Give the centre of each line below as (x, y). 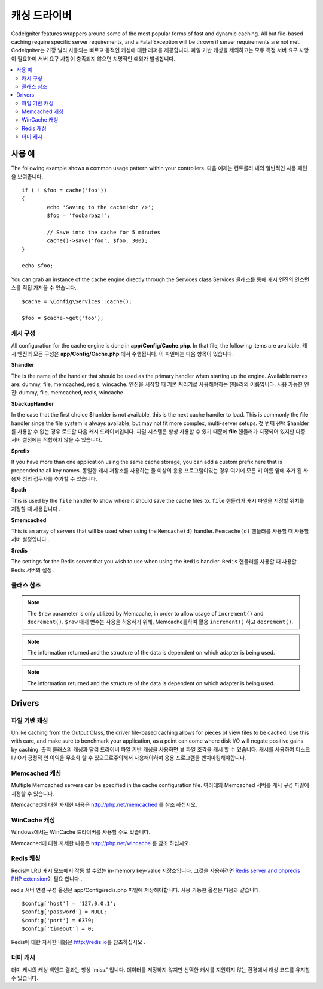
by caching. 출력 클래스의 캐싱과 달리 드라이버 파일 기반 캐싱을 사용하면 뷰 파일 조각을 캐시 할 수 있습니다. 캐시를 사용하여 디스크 (161, 749)
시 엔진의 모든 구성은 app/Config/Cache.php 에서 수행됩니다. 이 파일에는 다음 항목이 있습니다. (123, 354)
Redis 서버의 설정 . (33, 570)
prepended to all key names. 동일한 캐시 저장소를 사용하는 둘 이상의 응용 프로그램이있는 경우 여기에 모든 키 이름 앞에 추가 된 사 (160, 470)
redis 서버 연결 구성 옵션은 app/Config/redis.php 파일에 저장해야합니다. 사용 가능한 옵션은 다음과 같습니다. (136, 890)
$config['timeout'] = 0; (58, 929)
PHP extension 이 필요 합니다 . (47, 879)
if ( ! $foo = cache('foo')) (64, 190)
